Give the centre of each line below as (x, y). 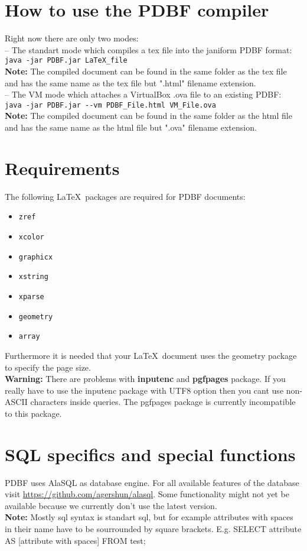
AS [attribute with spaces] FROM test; (75, 540)
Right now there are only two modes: (72, 38)
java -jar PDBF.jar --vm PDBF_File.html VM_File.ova (110, 105)
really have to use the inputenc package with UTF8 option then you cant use (144, 390)
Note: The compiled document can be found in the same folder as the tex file (146, 71)
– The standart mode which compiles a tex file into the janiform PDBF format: (148, 49)
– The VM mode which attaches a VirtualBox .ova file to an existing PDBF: (143, 94)
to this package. (33, 413)
